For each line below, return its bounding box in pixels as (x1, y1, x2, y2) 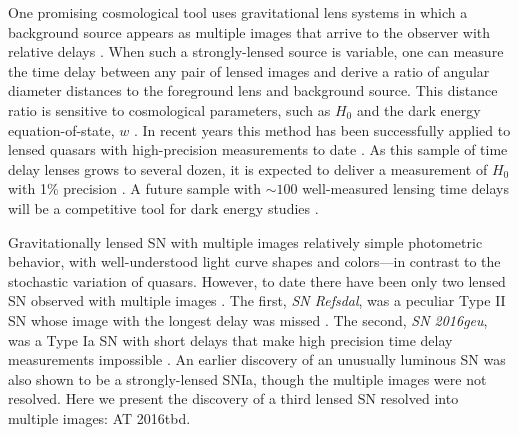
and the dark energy (356, 99, 481, 120)
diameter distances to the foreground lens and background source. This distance (8, 80, 498, 101)
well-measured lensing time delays (302, 178, 509, 199)
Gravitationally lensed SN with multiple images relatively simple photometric (8, 231, 483, 252)
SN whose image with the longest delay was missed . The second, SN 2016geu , (8, 309, 488, 330)
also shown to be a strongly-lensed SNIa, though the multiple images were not (8, 368, 487, 389)
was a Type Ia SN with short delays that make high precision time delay (8, 329, 453, 350)
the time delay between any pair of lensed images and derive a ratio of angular (8, 60, 490, 81)
